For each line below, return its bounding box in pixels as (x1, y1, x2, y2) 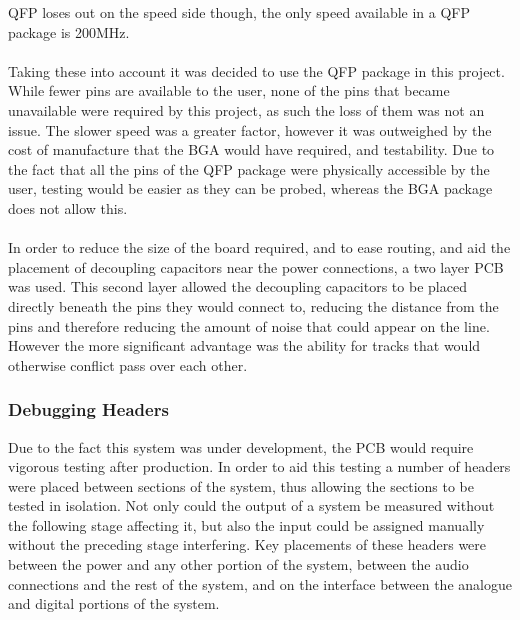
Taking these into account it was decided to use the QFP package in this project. (8, 60, 505, 81)
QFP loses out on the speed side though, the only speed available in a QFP (8, 2, 470, 22)
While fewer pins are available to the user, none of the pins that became (8, 80, 450, 101)
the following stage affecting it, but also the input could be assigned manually (8, 514, 485, 535)
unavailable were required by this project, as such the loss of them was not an (8, 99, 485, 120)
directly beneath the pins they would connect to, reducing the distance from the (8, 295, 499, 316)
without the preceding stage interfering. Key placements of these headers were (8, 534, 487, 555)
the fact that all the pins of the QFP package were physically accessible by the (8, 158, 490, 179)
